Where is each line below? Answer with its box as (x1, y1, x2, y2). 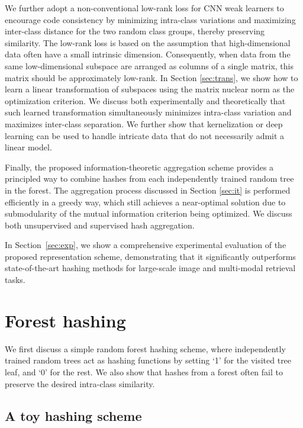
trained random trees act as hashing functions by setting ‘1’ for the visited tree (5, 354, 292, 366)
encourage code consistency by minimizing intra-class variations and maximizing (5, 13, 296, 25)
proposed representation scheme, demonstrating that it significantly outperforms (5, 250, 296, 262)
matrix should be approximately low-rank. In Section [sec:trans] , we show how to (5, 71, 298, 83)
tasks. (5, 273, 25, 286)
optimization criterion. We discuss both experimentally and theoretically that (5, 94, 286, 107)
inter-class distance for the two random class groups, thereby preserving (5, 25, 265, 37)
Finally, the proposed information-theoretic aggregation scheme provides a (5, 160, 274, 173)
